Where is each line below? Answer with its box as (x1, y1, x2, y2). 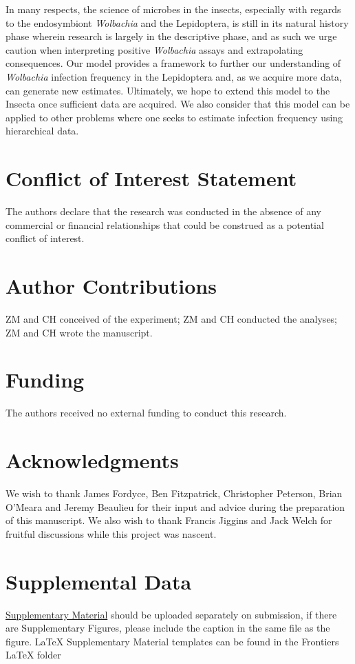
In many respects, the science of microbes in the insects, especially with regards (6, 2, 341, 16)
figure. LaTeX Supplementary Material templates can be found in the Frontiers (6, 634, 339, 648)
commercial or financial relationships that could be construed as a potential (6, 217, 324, 232)
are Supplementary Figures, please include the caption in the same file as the (6, 621, 330, 635)
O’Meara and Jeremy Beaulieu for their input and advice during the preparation (6, 499, 345, 514)
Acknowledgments (6, 446, 179, 474)
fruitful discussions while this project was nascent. (6, 526, 217, 541)
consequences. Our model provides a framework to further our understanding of (6, 56, 341, 70)
